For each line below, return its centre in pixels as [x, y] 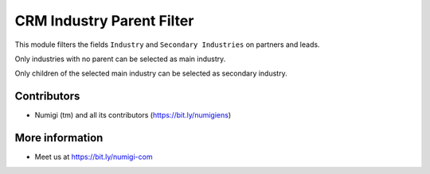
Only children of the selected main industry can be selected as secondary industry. [151, 73]
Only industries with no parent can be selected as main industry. [120, 59]
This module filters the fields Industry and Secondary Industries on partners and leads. [167, 44]
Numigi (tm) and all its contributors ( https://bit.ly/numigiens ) [133, 115]
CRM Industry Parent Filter [104, 21]
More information [59, 138]
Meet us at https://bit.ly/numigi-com [94, 157]
